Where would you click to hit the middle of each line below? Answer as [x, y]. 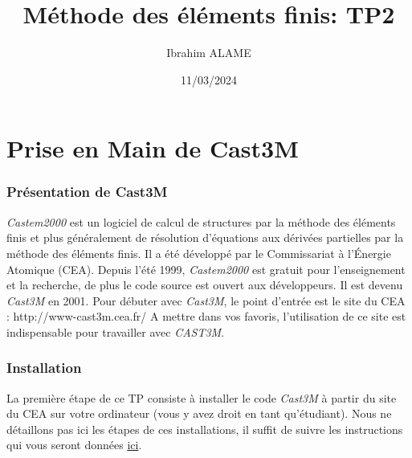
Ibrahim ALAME [209, 53]
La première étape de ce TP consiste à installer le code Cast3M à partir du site [202, 397]
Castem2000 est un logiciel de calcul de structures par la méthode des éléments [201, 221]
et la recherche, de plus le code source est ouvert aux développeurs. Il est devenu [205, 285]
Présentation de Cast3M [87, 192]
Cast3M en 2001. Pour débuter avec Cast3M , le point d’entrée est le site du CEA [206, 300]
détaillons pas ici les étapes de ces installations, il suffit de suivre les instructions [205, 429]
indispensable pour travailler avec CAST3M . [116, 331]
